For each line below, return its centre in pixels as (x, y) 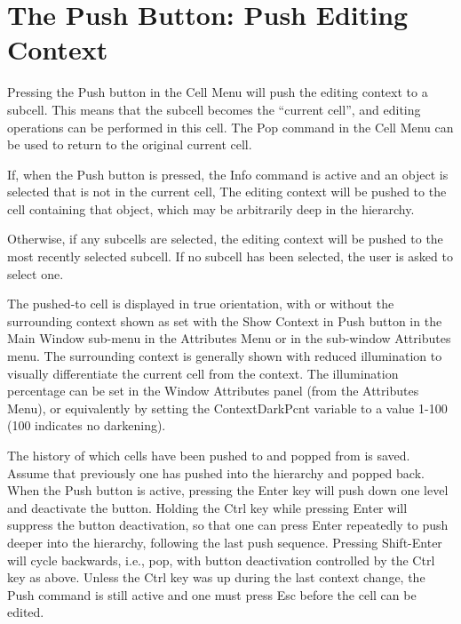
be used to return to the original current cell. (130, 144)
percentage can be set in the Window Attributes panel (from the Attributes (213, 391)
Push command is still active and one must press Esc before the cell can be (212, 594)
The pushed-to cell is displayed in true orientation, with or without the (201, 304)
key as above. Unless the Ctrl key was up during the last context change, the (216, 577)
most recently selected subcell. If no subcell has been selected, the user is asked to (230, 256)
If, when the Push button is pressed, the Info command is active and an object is (228, 174)
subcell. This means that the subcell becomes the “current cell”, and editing (214, 109)
